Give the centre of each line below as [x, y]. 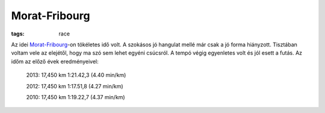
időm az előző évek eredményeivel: [55, 61]
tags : [18, 34]
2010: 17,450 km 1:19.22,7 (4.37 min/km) [76, 97]
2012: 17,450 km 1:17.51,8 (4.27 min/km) [75, 86]
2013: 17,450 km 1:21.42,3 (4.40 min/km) [76, 75]
